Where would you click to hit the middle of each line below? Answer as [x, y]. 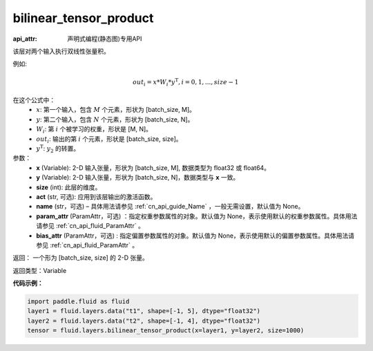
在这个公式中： [34, 100]
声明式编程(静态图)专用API [105, 39]
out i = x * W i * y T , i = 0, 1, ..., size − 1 [185, 82]
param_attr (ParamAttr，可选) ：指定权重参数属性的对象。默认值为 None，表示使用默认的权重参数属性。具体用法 [197, 216]
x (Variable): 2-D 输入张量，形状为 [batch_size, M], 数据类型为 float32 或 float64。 [153, 168]
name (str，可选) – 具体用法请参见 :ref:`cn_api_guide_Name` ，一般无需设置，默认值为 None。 [170, 207]
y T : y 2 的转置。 [58, 149]
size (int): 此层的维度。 [69, 187]
